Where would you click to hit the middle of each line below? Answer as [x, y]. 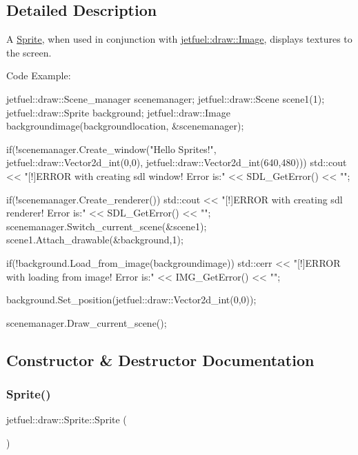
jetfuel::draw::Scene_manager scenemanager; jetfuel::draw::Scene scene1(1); [166, 98]
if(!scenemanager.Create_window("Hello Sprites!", [111, 149]
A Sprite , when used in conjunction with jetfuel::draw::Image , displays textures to [179, 39]
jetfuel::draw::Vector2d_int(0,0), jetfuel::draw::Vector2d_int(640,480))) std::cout [177, 162]
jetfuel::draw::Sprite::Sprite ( [67, 419]
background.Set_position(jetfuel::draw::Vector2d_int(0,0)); [131, 300]
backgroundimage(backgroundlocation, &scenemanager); [125, 126]
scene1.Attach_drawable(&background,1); [95, 240]
